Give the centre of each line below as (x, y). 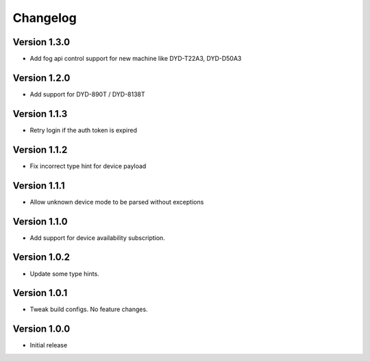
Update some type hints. (64, 273)
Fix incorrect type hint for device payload (88, 166)
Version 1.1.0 (40, 221)
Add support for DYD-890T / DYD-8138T (87, 94)
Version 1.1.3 (40, 114)
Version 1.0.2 (41, 257)
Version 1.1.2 (40, 149)
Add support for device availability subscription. (98, 238)
